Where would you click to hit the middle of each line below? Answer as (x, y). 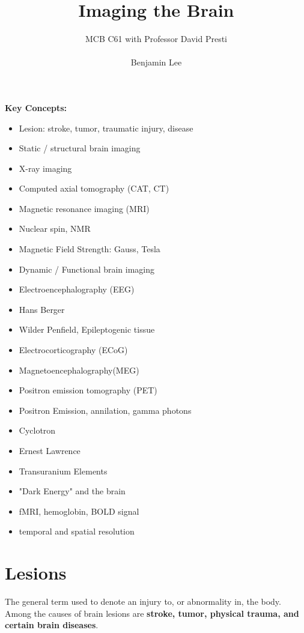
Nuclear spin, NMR (55, 229)
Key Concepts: (36, 107)
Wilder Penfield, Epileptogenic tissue (87, 329)
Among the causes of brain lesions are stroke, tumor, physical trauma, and (152, 613)
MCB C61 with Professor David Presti (156, 39)
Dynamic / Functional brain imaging (87, 269)
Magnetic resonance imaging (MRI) (84, 208)
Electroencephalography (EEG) (77, 289)
